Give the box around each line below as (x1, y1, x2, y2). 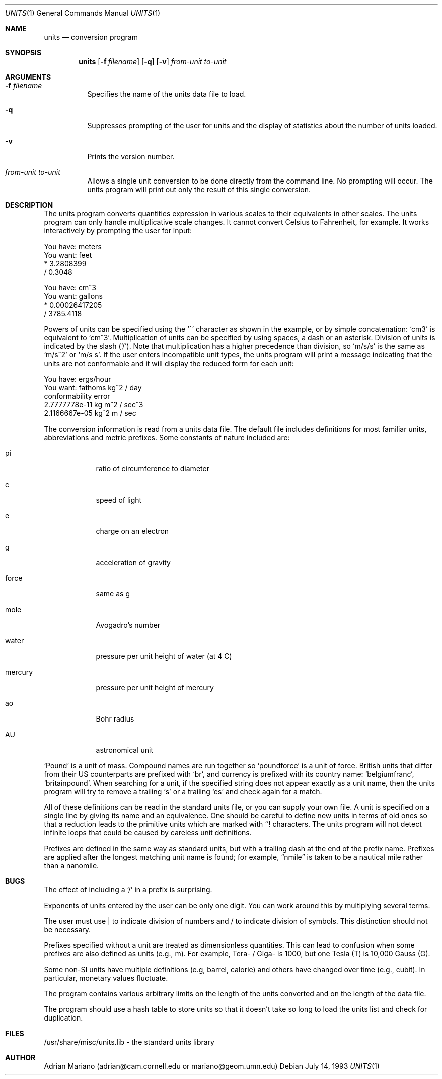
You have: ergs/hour (44, 375, 111, 383)
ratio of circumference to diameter (96, 464, 209, 473)
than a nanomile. (44, 861, 99, 870)
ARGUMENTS (5, 73, 51, 81)
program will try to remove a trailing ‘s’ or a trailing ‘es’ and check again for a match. (44, 787, 322, 796)
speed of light (96, 496, 142, 504)
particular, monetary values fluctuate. (44, 974, 168, 982)
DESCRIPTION (5, 201, 53, 209)
